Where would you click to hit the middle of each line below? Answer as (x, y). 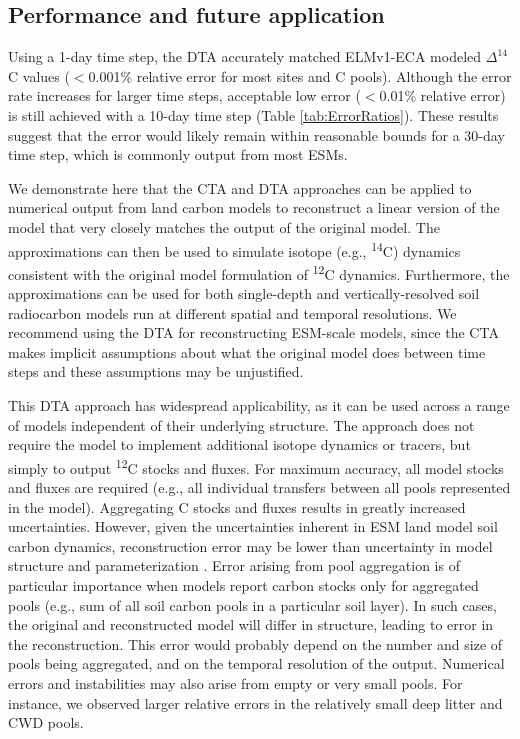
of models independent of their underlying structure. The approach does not (241, 424)
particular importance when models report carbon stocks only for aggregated (243, 585)
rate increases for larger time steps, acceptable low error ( (184, 95)
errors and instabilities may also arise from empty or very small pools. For (235, 682)
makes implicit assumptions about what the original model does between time (247, 351)
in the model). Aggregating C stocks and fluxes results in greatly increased (237, 506)
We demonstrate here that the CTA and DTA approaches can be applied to (240, 187)
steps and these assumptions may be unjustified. (156, 371)
